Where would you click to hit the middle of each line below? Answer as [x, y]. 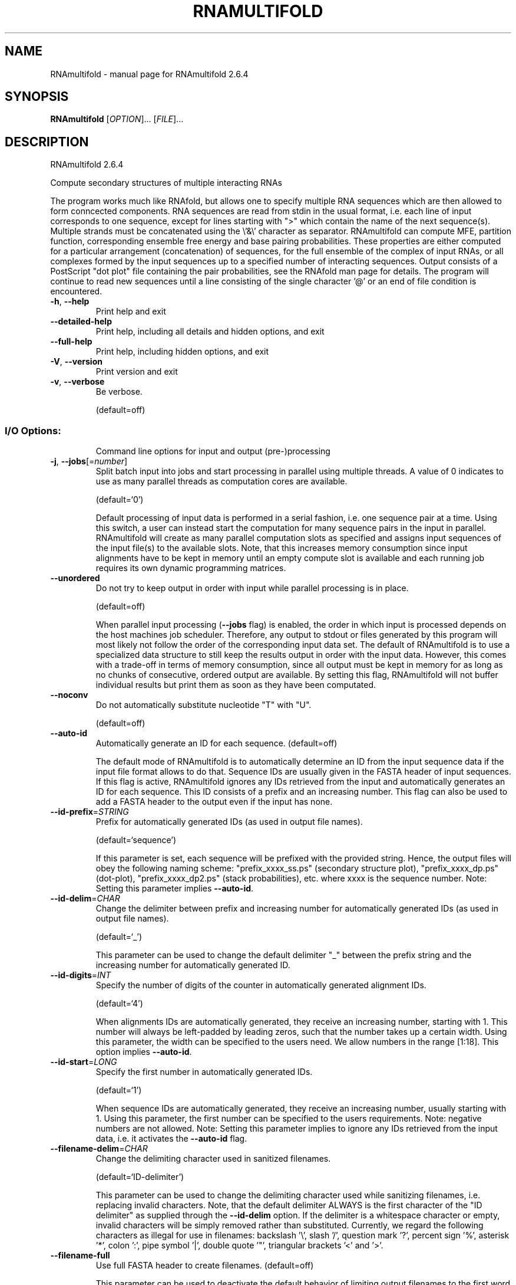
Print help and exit [131, 312]
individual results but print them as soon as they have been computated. [236, 685]
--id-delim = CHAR [85, 899]
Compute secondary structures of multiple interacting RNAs [166, 183]
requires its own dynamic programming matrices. [191, 568]
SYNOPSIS [37, 97]
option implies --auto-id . [144, 1052]
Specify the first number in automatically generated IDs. [204, 1072]
